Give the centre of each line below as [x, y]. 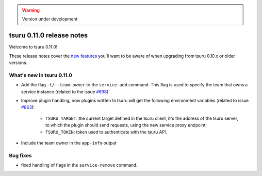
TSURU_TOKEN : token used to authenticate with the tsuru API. [106, 132]
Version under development [50, 19]
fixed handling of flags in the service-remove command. [79, 165]
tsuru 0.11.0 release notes [49, 36]
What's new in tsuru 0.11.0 [41, 75]
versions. [18, 63]
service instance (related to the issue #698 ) [65, 92]
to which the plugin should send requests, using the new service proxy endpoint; [126, 125]
